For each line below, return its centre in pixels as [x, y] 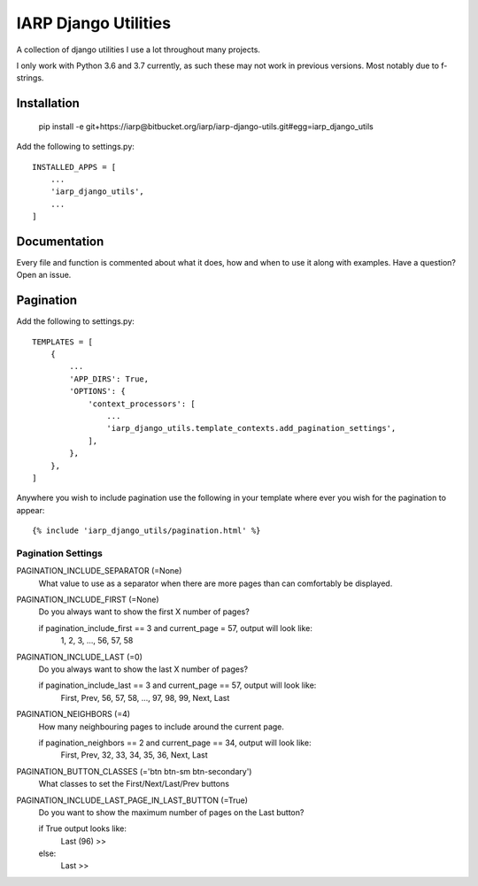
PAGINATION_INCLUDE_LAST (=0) [80, 657]
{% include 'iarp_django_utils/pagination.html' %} [146, 531]
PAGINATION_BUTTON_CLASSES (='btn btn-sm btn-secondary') [134, 771]
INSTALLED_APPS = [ [74, 167]
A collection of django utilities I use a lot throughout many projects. [139, 50]
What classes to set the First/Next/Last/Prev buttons [134, 784]
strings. [30, 78]
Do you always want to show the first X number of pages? [144, 612]
